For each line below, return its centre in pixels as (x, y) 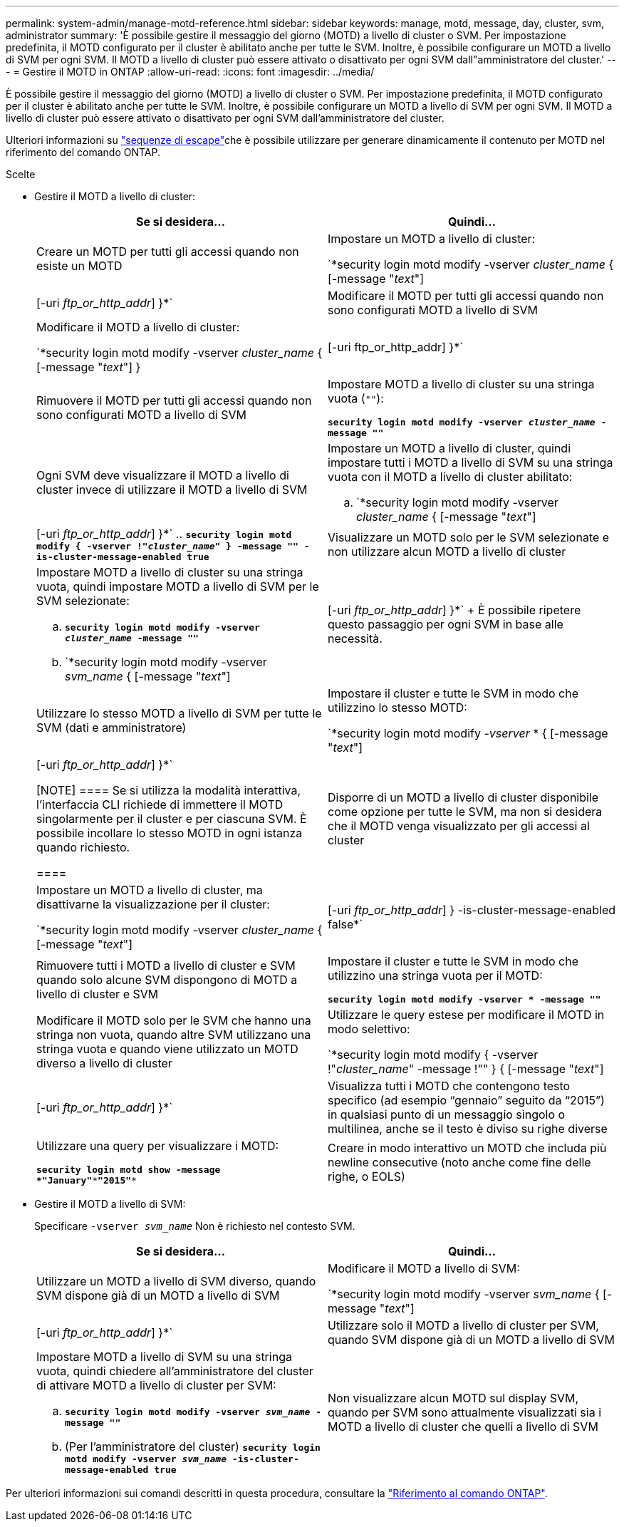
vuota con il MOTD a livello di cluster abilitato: (450, 477)
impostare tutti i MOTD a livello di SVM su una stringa (470, 462)
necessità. (355, 638)
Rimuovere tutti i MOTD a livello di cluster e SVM (166, 965)
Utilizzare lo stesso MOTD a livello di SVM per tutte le (179, 713)
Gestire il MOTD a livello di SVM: (110, 1204)
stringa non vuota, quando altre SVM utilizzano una (174, 1035)
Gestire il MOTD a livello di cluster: (115, 196)
